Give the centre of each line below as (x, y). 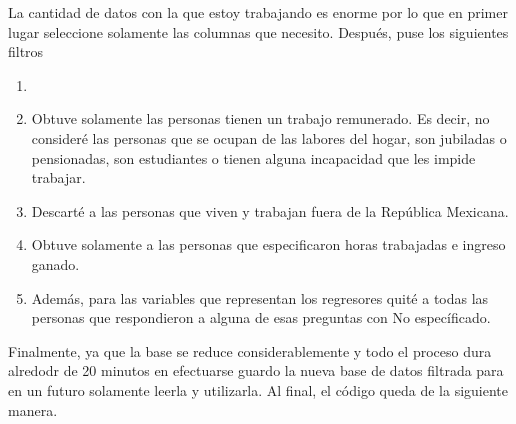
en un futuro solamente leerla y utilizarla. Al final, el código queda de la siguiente (258, 389)
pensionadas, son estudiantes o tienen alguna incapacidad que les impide (253, 157)
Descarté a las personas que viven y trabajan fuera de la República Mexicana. (270, 210)
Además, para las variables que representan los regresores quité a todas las (260, 297)
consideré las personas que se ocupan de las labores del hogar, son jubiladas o (269, 137)
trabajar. (58, 177)
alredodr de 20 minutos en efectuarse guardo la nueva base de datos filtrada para (256, 370)
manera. (33, 409)
